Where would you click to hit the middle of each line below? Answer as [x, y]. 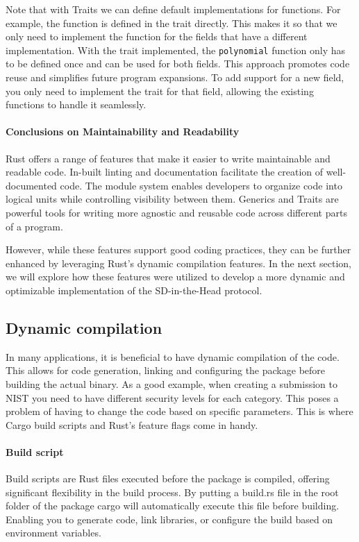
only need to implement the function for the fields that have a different [157, 36]
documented [31, 185]
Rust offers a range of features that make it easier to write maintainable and [168, 158]
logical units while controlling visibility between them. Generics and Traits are [172, 199]
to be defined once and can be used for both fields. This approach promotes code [178, 63]
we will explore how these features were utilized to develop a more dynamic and [175, 277]
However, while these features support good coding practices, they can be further [178, 249]
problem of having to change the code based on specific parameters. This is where [179, 411]
